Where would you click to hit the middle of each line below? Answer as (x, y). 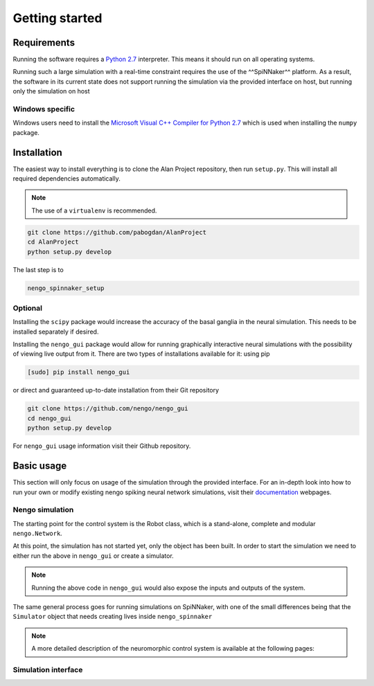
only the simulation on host (51, 91)
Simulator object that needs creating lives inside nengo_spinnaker (113, 617)
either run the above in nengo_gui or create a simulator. (93, 556)
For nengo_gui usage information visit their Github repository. (102, 446)
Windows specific (44, 109)
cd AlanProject (53, 242)
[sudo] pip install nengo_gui (79, 372)
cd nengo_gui (50, 418)
